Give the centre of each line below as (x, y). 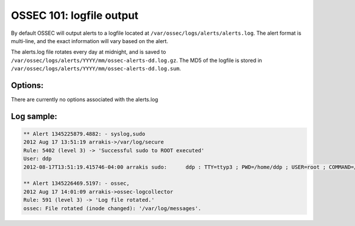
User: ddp (38, 159)
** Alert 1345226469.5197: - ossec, (77, 184)
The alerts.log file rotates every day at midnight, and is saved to (88, 52)
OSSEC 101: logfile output (75, 15)
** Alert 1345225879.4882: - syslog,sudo (84, 134)
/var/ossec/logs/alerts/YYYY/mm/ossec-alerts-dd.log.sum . (96, 68)
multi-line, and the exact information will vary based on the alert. (90, 41)
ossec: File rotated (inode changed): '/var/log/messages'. (112, 208)
